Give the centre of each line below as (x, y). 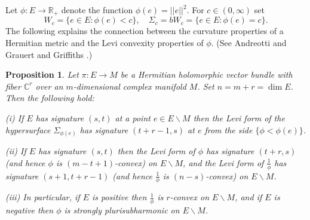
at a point (133, 118)
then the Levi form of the (239, 118)
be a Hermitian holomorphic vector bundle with (206, 74)
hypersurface (28, 129)
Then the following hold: (50, 98)
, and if (248, 197)
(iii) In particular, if (43, 197)
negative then (30, 210)
